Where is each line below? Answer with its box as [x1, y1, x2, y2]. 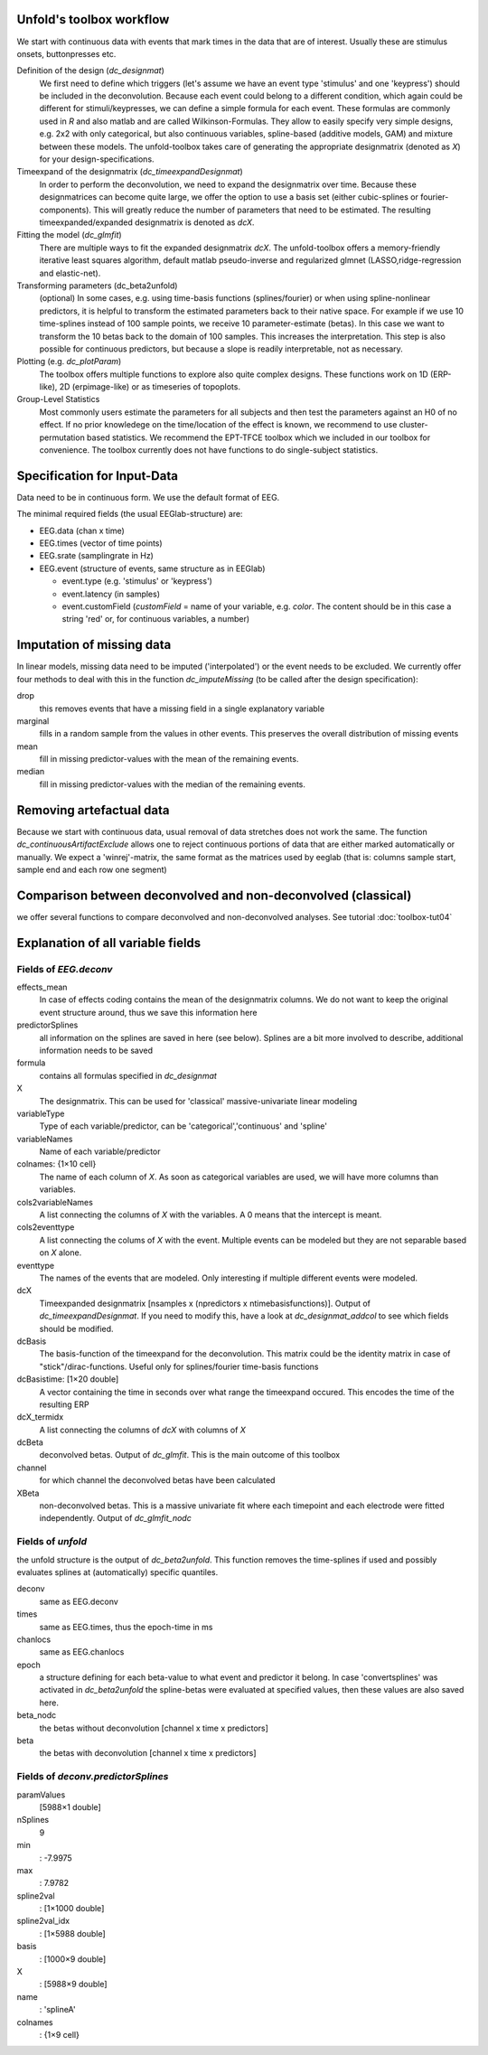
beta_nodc [16, 1710, 57, 1721]
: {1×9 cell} [39, 2029, 80, 2040]
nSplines [16, 1815, 50, 1825]
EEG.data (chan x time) [39, 525, 126, 536]
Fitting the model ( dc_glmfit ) [16, 230, 122, 240]
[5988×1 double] [39, 1801, 101, 1812]
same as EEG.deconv [39, 1596, 119, 1607]
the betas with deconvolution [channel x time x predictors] [39, 1748, 257, 1759]
